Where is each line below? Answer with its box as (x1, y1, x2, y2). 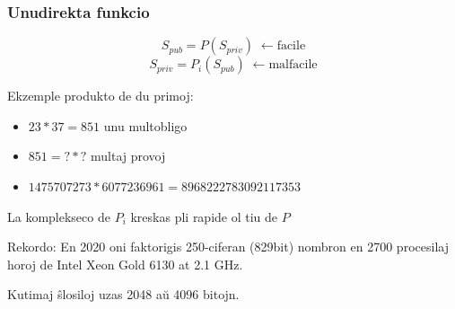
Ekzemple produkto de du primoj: (7, 86, 194, 105)
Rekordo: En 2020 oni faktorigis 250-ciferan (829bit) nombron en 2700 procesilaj (7, 237, 449, 256)
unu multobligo (103, 116, 188, 135)
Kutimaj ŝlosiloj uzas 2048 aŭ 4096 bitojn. (7, 285, 240, 304)
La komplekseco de (7, 207, 110, 225)
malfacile (268, 58, 318, 72)
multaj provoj (90, 146, 166, 165)
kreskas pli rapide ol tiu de (130, 207, 278, 225)
